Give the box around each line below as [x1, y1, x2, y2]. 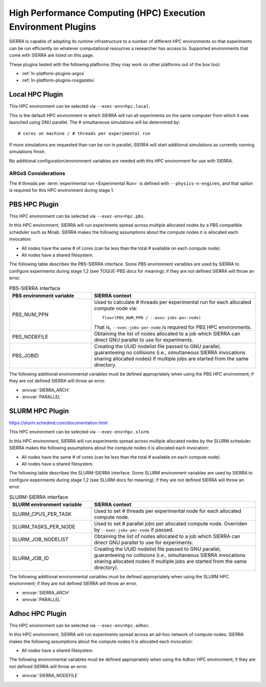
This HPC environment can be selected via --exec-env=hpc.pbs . [9, 213, 145, 219]
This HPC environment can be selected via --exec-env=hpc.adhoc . [9, 622, 150, 628]
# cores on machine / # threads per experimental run [18, 131, 150, 136]
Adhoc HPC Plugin [9, 609, 66, 618]
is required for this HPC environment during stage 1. [9, 187, 114, 193]
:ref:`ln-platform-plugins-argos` [21, 70, 86, 76]
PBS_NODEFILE [12, 333, 49, 340]
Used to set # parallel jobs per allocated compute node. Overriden [94, 520, 247, 527]
